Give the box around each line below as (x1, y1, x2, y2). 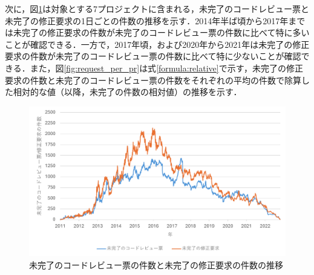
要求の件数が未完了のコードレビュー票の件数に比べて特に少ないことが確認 (5, 50, 301, 62)
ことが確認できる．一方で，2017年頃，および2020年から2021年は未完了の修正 (5, 38, 310, 50)
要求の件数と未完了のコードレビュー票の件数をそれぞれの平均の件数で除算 (5, 73, 301, 86)
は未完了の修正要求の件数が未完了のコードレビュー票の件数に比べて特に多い (5, 26, 310, 39)
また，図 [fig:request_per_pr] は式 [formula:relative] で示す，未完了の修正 (30, 61, 304, 74)
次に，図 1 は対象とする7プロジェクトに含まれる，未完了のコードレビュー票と (5, 2, 309, 15)
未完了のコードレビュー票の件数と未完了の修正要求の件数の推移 (29, 258, 283, 271)
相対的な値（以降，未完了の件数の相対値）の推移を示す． (13, 85, 242, 98)
